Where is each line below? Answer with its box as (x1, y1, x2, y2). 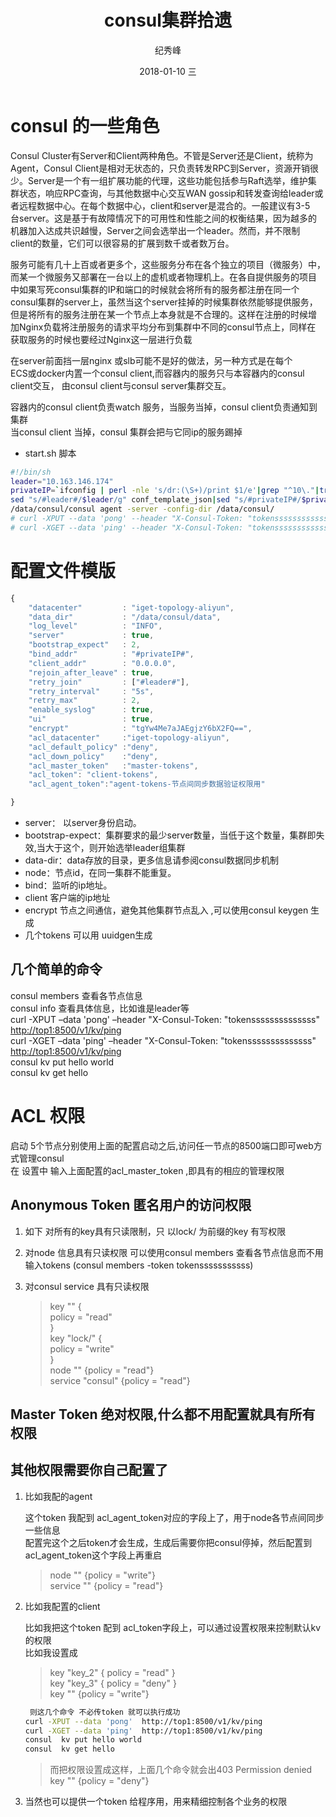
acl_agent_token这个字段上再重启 (24, 1549, 162, 1561)
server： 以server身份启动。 (24, 817, 142, 828)
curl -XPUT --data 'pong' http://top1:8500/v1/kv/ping (24, 1716, 263, 1726)
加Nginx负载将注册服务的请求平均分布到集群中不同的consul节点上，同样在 (10, 321, 317, 333)
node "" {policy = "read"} (49, 1364, 155, 1376)
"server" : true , (28, 631, 155, 641)
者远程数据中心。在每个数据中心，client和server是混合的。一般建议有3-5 (10, 199, 311, 211)
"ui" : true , (28, 714, 155, 725)
